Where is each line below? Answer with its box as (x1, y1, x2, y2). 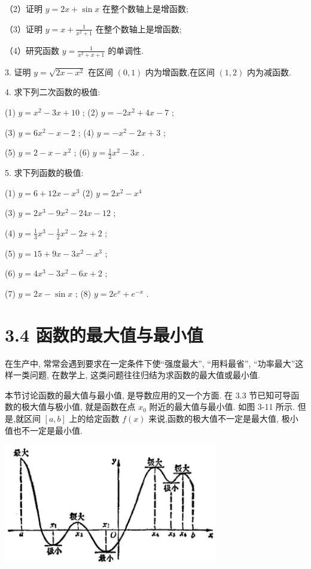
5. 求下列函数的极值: (5, 166, 84, 179)
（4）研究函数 (5, 44, 59, 56)
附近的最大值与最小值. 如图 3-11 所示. (149, 400, 295, 413)
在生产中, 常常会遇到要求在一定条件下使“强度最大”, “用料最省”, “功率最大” (5, 357, 295, 369)
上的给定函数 (69, 412, 120, 424)
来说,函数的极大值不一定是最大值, (148, 412, 279, 424)
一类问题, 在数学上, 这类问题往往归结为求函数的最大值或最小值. (13, 369, 260, 381)
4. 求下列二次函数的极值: (5, 86, 100, 98)
